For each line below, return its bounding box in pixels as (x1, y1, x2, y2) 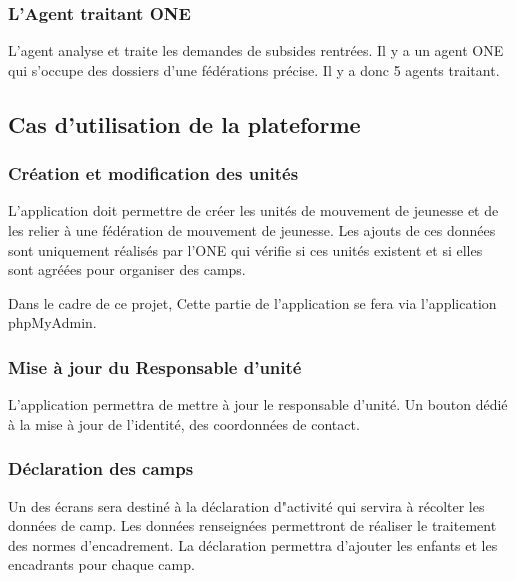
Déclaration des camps (8, 456, 194, 481)
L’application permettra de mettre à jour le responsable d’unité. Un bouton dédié (8, 394, 508, 415)
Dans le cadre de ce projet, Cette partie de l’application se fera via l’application (8, 292, 497, 313)
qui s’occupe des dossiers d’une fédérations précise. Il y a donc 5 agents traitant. (8, 59, 500, 80)
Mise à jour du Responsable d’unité (8, 354, 302, 379)
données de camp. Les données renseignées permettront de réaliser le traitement (8, 515, 497, 536)
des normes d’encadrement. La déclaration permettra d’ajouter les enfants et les (8, 534, 498, 555)
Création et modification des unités (8, 161, 299, 186)
